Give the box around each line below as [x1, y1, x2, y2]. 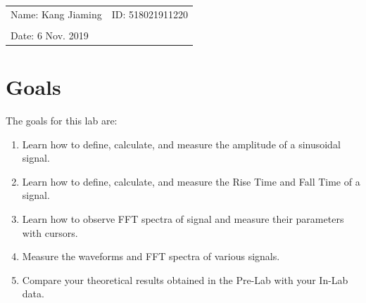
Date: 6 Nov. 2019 [11, 27, 89, 42]
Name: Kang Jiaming [11, 6, 102, 21]
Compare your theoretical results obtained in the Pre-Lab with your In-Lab [22, 272, 348, 287]
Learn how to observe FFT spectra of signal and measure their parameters [22, 212, 344, 226]
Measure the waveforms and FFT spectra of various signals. [22, 249, 280, 264]
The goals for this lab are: [6, 113, 118, 128]
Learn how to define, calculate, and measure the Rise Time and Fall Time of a [22, 174, 360, 188]
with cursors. [22, 225, 78, 240]
